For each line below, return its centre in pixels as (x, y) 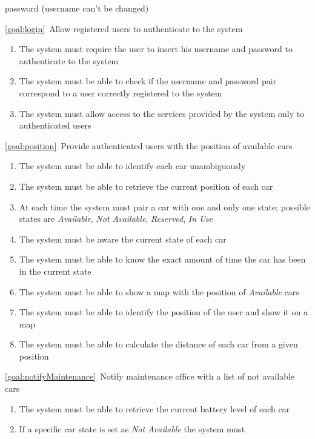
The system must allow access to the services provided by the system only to (162, 113)
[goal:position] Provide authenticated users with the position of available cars (149, 145)
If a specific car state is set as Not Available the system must (132, 429)
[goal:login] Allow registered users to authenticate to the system (124, 28)
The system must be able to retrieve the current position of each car (146, 186)
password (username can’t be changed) (77, 8)
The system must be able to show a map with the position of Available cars (159, 291)
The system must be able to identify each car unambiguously (132, 166)
